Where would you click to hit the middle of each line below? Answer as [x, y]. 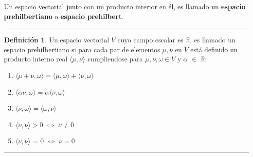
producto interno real [36, 59]
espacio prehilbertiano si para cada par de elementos [82, 49]
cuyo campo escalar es [150, 40]
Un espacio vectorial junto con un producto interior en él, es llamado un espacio [125, 6]
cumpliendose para [115, 59]
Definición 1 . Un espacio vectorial [57, 40]
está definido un [214, 49]
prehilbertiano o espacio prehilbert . [64, 16]
